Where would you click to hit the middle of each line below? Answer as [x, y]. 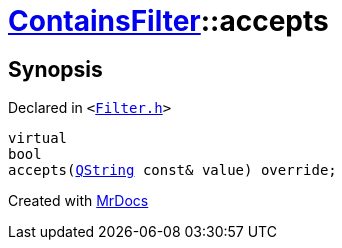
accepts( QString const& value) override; [172, 170]
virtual [38, 138]
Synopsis [55, 69]
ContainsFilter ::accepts [168, 21]
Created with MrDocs [78, 201]
